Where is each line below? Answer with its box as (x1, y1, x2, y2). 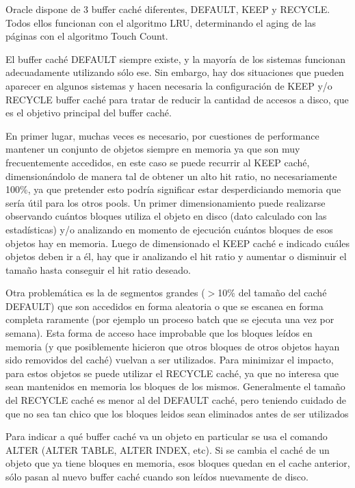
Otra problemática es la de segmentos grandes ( (5, 285, 205, 300)
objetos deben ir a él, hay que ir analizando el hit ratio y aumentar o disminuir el (5, 249, 347, 264)
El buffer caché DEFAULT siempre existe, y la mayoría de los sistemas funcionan (5, 51, 345, 66)
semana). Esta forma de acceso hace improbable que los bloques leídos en (5, 326, 313, 340)
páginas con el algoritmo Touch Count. (5, 29, 168, 43)
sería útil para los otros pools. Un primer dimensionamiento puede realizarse (5, 195, 326, 209)
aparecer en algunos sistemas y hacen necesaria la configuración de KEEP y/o (5, 78, 332, 92)
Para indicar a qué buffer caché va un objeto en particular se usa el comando (5, 429, 328, 444)
